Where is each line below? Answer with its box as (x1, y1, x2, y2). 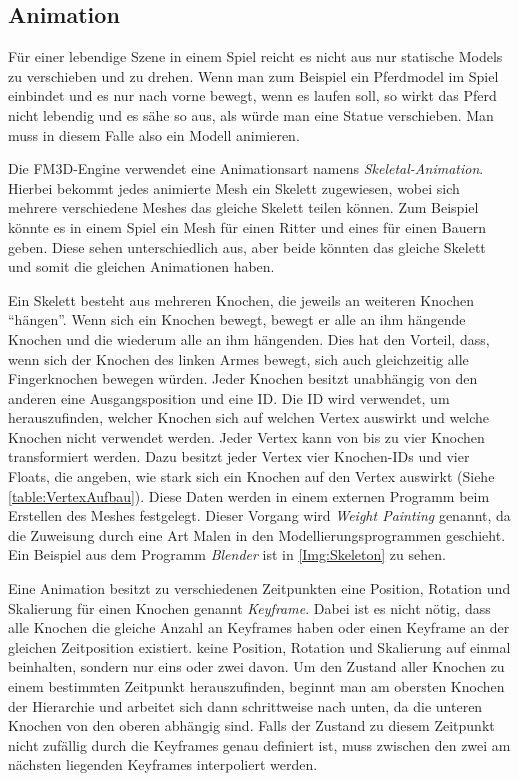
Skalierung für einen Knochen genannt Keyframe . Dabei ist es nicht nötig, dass (8, 597, 491, 618)
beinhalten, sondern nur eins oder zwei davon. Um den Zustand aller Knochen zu (8, 656, 505, 677)
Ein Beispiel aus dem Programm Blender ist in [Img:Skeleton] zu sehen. (8, 544, 446, 565)
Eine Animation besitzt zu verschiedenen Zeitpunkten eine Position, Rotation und (8, 578, 511, 599)
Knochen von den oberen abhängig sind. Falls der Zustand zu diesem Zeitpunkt (8, 715, 495, 736)
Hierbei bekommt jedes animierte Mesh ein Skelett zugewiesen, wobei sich (8, 177, 460, 198)
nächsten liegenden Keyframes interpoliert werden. (8, 754, 318, 775)
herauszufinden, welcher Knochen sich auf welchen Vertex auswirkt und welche (8, 407, 490, 428)
